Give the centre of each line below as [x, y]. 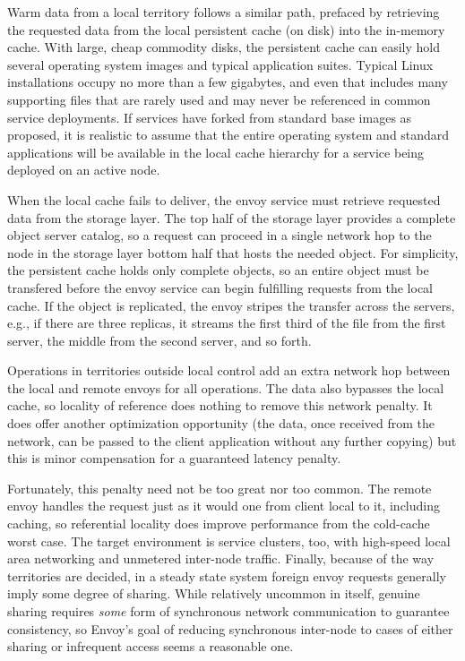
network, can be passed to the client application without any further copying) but [232, 440]
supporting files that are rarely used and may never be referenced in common [219, 99]
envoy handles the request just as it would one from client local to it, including [224, 506]
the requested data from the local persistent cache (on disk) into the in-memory [226, 29]
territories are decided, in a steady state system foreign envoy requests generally [227, 575]
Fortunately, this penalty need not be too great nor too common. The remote [220, 488]
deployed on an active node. [84, 170]
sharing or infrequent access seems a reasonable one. [151, 646]
